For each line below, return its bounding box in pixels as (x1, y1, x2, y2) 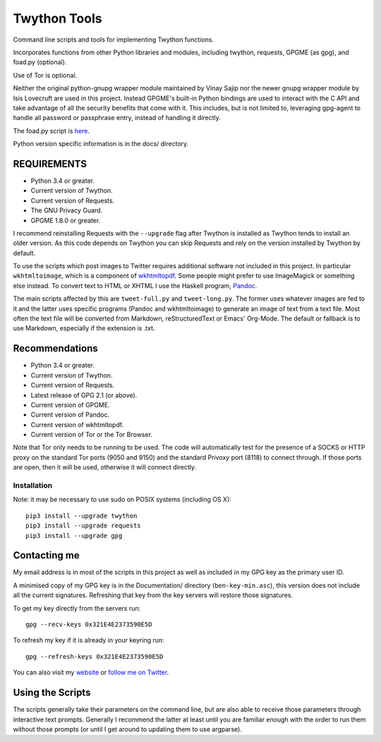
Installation (13, 481, 53, 491)
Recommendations (13, 342, 98, 354)
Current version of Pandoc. (30, 410, 109, 419)
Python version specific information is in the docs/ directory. (13, 140, 189, 148)
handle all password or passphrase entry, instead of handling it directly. (13, 114, 222, 122)
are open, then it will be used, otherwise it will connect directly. (13, 463, 197, 472)
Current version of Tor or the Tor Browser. (30, 431, 153, 439)
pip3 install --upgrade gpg (25, 532, 123, 539)
